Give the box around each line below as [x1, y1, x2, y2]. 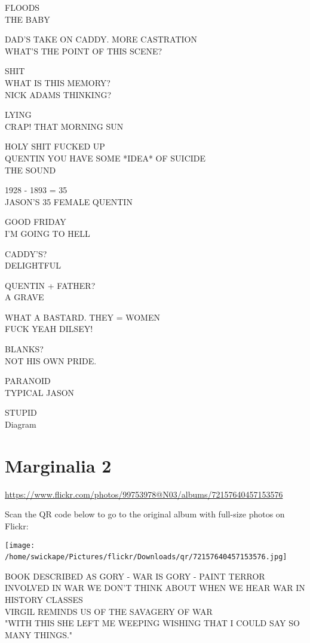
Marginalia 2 [5, 453, 112, 477]
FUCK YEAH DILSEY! [5, 322, 93, 335]
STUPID [5, 406, 37, 419]
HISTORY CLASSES [5, 593, 83, 606]
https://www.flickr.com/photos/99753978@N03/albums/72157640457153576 [5, 487, 283, 500]
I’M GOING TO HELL [5, 227, 90, 239]
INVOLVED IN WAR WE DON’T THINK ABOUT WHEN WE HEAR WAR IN [5, 581, 305, 594]
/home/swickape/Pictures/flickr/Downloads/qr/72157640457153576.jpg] [5, 553, 287, 562]
